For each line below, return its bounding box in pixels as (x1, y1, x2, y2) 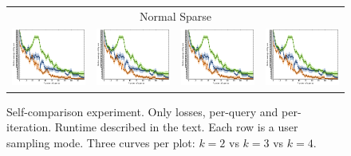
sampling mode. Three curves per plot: (6, 134, 195, 150)
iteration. (6, 119, 52, 135)
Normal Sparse (140, 7, 211, 24)
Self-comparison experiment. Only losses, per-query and (6, 103, 278, 119)
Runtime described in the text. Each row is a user (54, 119, 298, 135)
